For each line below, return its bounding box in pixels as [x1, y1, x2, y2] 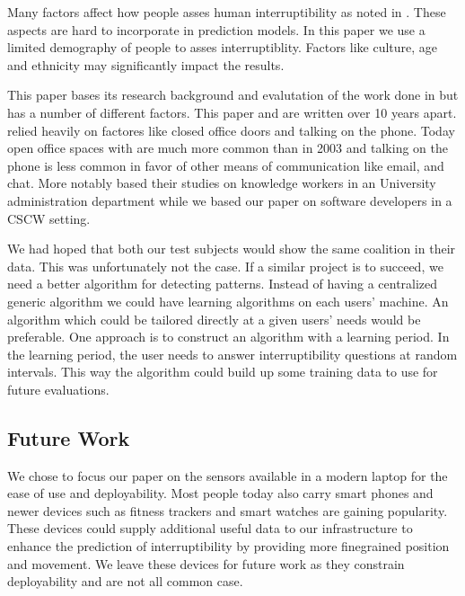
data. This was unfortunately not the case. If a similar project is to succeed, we [7, 256, 443, 275]
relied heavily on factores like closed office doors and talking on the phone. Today [7, 120, 455, 139]
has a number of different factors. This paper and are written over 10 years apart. [7, 102, 457, 121]
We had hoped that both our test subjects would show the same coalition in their [7, 239, 456, 258]
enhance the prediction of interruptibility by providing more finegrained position [7, 537, 450, 556]
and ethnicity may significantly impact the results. [7, 55, 285, 74]
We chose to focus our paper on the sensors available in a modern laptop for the [7, 466, 448, 485]
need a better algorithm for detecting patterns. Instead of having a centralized [7, 274, 438, 293]
